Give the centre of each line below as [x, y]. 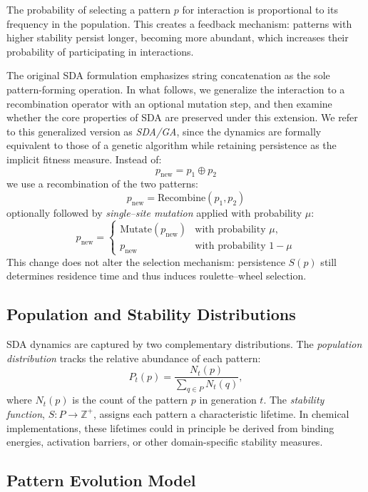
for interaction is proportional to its [260, 9]
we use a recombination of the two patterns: [102, 184]
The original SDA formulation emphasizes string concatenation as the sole [168, 75]
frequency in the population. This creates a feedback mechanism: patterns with [179, 23]
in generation [228, 400]
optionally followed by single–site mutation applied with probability [154, 212]
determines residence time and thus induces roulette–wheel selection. [157, 276]
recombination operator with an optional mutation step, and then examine [169, 103]
